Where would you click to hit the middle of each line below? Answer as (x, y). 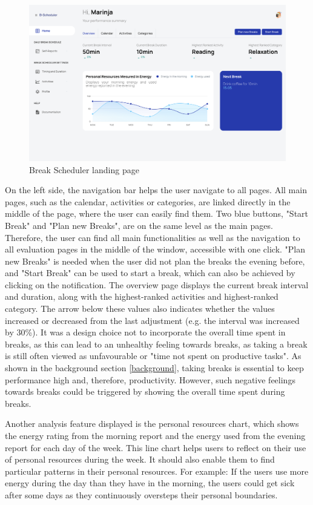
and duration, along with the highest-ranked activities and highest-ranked (142, 296)
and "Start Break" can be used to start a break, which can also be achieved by (150, 273)
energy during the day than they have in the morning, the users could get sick (150, 483)
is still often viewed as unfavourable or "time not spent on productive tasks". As (153, 356)
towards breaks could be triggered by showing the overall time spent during (145, 391)
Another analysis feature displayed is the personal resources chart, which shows (152, 424)
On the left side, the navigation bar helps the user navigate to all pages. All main (156, 190)
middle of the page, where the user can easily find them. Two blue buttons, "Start (157, 213)
